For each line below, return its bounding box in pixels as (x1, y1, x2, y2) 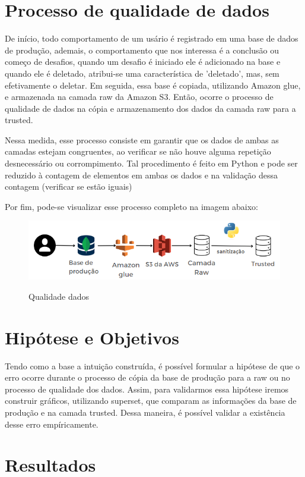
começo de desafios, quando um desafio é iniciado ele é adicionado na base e (5, 55, 281, 68)
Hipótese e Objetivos (5, 325, 179, 349)
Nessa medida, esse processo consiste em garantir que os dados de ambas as (5, 133, 279, 146)
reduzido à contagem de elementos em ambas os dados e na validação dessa (5, 168, 278, 181)
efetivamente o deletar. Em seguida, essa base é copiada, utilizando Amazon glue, (5, 79, 301, 91)
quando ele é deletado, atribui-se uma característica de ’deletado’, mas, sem (5, 67, 279, 79)
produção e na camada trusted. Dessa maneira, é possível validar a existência (5, 406, 285, 418)
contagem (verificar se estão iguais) (5, 180, 132, 193)
